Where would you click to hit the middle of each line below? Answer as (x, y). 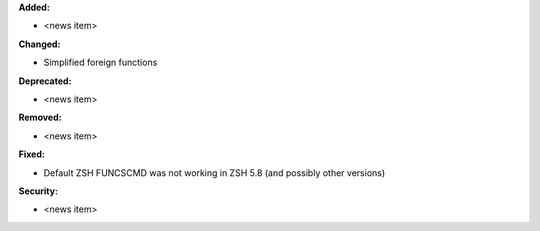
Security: (38, 191)
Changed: (39, 44)
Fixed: (31, 154)
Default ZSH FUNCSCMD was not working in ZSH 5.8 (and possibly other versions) (214, 172)
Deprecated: (45, 81)
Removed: (40, 117)
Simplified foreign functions (100, 62)
